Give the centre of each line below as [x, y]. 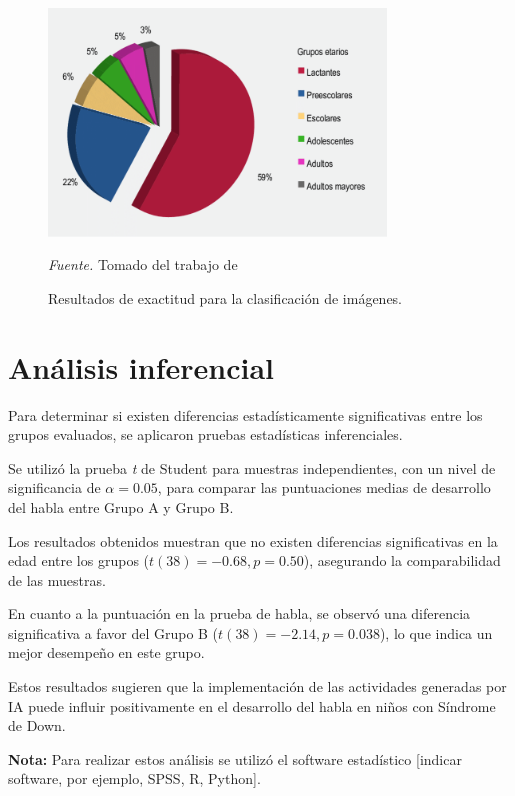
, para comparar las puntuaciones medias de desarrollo [324, 487]
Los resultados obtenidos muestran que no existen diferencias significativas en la [253, 540]
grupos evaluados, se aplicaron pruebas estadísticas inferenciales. [205, 434]
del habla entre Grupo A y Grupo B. [121, 506]
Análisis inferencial [141, 366]
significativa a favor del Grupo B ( [113, 632]
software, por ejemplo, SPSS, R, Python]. [134, 778]
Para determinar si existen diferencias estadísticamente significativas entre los [245, 414]
